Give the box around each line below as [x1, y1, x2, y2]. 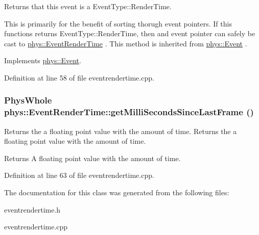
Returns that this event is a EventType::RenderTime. [4, 1, 172, 11]
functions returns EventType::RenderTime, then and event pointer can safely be [4, 28, 255, 39]
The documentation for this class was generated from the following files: [4, 187, 229, 198]
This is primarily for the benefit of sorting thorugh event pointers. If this [4, 18, 232, 29]
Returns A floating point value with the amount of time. [4, 152, 181, 163]
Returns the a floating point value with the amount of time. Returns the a [4, 125, 237, 136]
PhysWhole [4, 94, 52, 107]
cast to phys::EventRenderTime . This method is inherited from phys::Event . [4, 38, 247, 48]
